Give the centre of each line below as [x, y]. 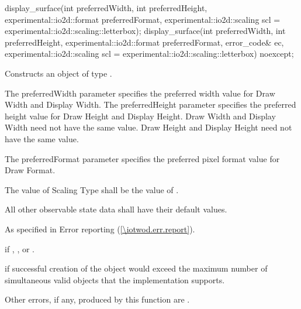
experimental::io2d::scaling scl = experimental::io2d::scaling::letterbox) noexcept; [149, 54]
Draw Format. [30, 170]
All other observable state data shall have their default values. [116, 209]
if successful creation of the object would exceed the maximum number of [136, 268]
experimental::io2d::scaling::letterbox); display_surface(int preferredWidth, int [145, 31]
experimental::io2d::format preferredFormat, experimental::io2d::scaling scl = [143, 19]
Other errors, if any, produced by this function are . [97, 299]
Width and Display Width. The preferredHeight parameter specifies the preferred [150, 104]
